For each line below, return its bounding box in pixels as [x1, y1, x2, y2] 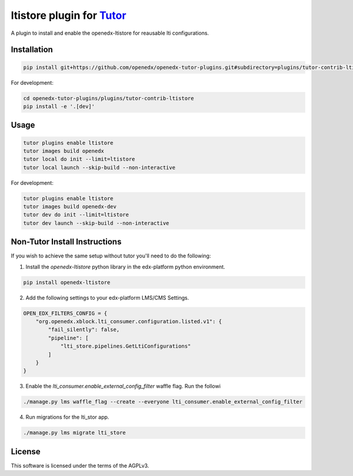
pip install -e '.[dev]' [23, 103, 95, 110]
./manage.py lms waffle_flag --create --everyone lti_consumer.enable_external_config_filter [23, 398, 303, 405]
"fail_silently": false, [48, 326, 120, 333]
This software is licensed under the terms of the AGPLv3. [11, 462, 149, 469]
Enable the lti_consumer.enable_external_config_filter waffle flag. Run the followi [25, 383, 221, 390]
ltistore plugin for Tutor [11, 9, 126, 22]
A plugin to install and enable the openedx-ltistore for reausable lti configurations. [11, 29, 209, 37]
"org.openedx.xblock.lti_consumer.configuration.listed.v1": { [35, 318, 222, 325]
